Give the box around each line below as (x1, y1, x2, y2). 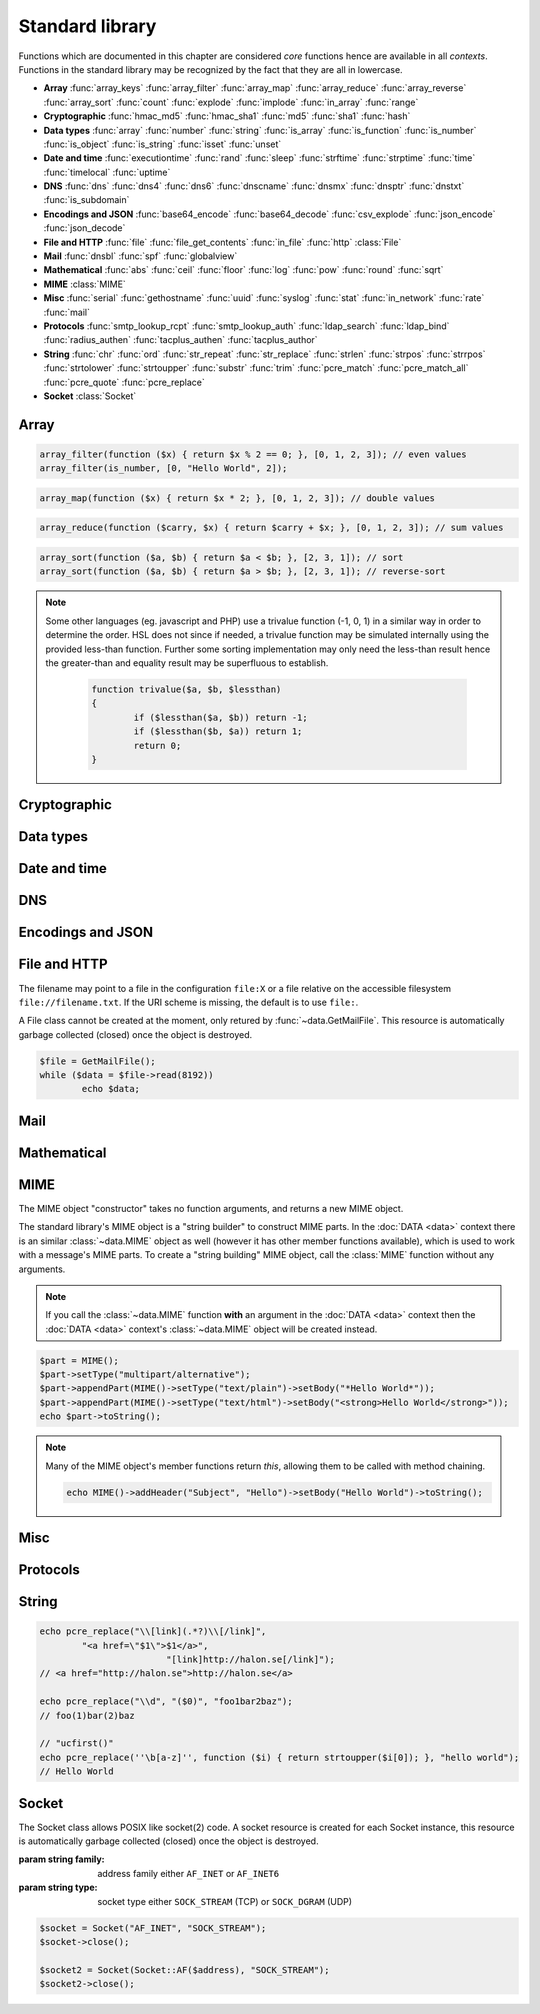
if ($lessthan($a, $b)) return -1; (133, 711, 309, 723)
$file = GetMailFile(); (39, 1055, 157, 1067)
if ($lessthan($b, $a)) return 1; (133, 726, 303, 737)
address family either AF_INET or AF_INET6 (97, 1867, 280, 1879)
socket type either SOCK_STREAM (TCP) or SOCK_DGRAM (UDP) (97, 1895, 353, 1907)
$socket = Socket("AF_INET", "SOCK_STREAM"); (39, 1922, 267, 1934)
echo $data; (81, 1083, 140, 1095)
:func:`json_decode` (43, 222, 126, 234)
